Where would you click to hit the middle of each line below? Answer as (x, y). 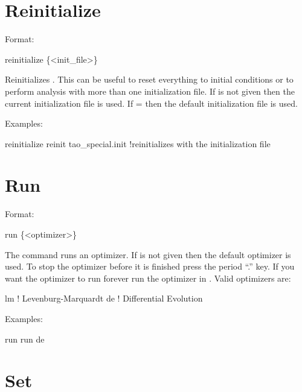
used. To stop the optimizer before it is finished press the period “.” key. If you (150, 266)
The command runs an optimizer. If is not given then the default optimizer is (148, 254)
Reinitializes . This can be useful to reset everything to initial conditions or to (149, 79)
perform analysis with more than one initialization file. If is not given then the (150, 91)
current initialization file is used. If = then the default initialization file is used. (151, 103)
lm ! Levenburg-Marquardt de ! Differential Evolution (104, 298)
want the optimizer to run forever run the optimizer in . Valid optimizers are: (148, 278)
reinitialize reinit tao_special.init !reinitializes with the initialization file (138, 143)
